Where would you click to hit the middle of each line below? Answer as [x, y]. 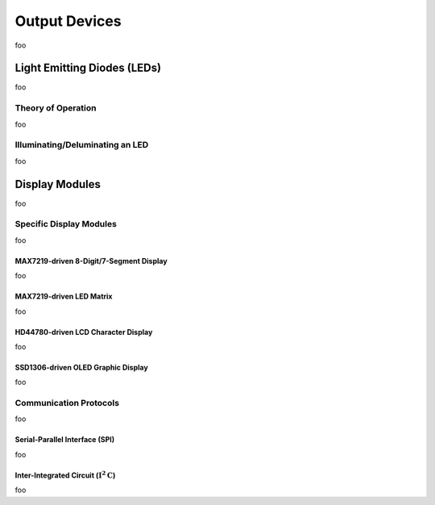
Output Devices [68, 21]
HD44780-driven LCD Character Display [84, 332]
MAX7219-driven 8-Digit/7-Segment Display [91, 261]
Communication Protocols [67, 403]
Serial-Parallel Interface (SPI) [65, 440]
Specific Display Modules [66, 224]
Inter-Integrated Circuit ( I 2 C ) [65, 474]
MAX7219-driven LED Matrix [64, 296]
